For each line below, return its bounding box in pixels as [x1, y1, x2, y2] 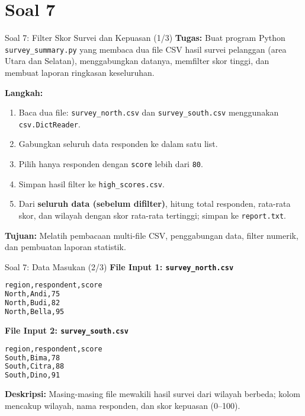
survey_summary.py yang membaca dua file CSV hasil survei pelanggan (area [5, 43, 287, 55]
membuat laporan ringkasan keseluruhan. [5, 66, 155, 78]
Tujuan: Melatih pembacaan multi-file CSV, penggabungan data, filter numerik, [5, 229, 298, 241]
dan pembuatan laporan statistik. [5, 241, 126, 253]
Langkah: [5, 86, 43, 98]
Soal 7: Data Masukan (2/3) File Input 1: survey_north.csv [5, 260, 234, 273]
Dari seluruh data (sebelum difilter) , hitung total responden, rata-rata [18, 197, 291, 210]
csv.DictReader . [18, 117, 81, 130]
